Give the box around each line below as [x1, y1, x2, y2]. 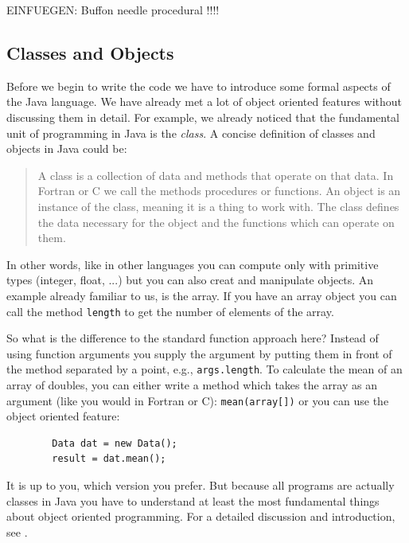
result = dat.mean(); [52, 453, 166, 465]
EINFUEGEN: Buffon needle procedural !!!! [6, 2, 220, 18]
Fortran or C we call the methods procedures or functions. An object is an [37, 182, 401, 199]
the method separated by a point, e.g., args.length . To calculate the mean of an [6, 361, 403, 377]
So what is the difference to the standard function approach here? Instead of [6, 330, 379, 346]
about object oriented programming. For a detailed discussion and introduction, [6, 508, 395, 525]
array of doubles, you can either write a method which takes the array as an [6, 377, 377, 393]
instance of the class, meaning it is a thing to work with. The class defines [37, 197, 399, 214]
